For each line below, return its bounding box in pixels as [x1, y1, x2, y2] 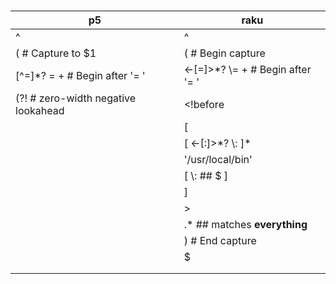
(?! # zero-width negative [15, 91, 137, 105]
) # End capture [183, 234, 257, 248]
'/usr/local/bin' [183, 153, 253, 167]
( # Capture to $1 [15, 46, 97, 60]
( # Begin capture [183, 46, 266, 60]
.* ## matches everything [183, 218, 308, 232]
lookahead [15, 104, 65, 118]
